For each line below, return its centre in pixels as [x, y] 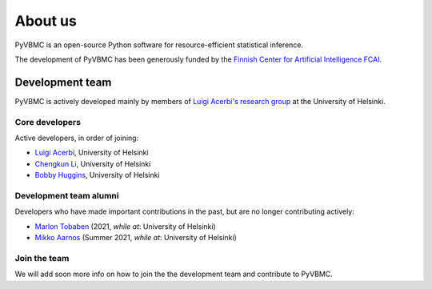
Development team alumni [67, 195]
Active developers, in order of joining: [77, 138]
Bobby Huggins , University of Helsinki [97, 175]
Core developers [48, 122]
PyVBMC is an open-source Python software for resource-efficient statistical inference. [159, 45]
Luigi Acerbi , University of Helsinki [92, 153]
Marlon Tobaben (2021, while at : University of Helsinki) [125, 226]
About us [46, 21]
